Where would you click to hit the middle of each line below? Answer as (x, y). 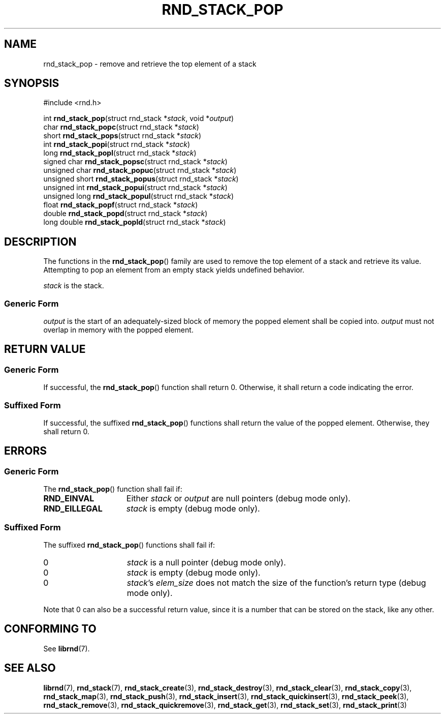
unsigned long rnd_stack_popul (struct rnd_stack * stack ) (139, 196)
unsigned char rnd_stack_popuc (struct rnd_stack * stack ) (140, 170)
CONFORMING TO (50, 629)
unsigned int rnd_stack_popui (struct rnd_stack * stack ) (135, 188)
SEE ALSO (30, 668)
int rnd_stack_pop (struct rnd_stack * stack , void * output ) (139, 118)
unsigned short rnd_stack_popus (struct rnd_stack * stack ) (141, 179)
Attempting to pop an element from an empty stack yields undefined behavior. (174, 270)
